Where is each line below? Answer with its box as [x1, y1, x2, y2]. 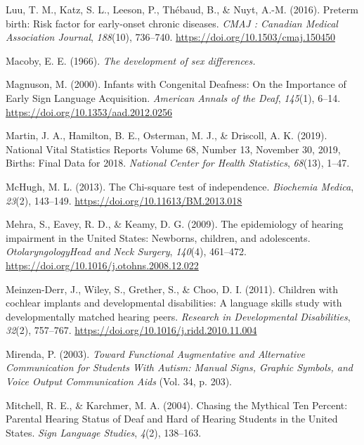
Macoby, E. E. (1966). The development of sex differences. [6, 53, 256, 67]
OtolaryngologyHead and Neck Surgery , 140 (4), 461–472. [6, 244, 247, 259]
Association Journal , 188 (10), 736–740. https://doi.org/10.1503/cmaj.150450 [6, 30, 335, 44]
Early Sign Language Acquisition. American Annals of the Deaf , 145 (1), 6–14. [6, 90, 341, 105]
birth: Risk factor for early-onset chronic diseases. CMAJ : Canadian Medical [6, 15, 338, 30]
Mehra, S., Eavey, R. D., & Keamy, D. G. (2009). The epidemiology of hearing [6, 217, 344, 231]
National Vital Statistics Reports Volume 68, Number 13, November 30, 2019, [6, 141, 341, 156]
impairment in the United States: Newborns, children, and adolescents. [6, 230, 311, 245]
